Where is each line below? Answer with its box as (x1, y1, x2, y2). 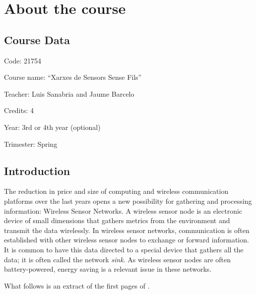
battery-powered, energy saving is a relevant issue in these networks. (4, 264, 212, 274)
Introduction (4, 163, 70, 178)
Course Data (4, 32, 70, 47)
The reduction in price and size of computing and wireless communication (4, 186, 229, 196)
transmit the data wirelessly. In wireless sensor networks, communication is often (4, 225, 250, 235)
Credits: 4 (4, 105, 34, 116)
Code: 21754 (4, 55, 42, 65)
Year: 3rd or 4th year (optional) (4, 121, 101, 132)
